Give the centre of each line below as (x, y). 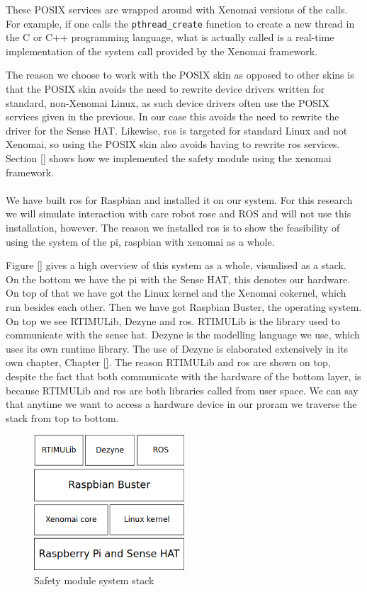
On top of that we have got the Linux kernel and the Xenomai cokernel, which (176, 293)
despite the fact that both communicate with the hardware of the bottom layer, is (183, 376)
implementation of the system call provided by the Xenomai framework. (162, 51)
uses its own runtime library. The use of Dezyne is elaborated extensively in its (177, 348)
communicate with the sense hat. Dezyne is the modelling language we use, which (183, 335)
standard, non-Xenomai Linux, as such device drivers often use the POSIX (168, 102)
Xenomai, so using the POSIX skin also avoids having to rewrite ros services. (173, 144)
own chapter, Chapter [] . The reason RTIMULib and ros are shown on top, (168, 362)
